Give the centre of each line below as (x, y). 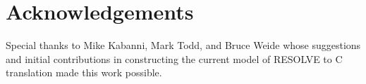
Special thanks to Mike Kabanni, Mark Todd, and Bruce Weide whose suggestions (183, 45)
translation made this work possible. (84, 72)
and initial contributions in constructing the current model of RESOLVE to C (174, 58)
